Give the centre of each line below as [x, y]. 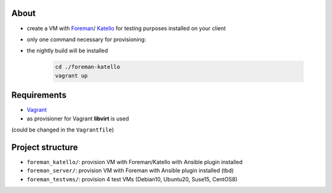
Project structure [45, 147]
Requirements [39, 95]
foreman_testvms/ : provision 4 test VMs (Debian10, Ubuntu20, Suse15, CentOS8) [132, 179]
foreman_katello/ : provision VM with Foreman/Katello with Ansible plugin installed [135, 162]
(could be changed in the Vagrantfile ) [63, 130]
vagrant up [71, 76]
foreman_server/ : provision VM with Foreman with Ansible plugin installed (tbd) [130, 171]
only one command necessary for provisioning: [86, 39]
